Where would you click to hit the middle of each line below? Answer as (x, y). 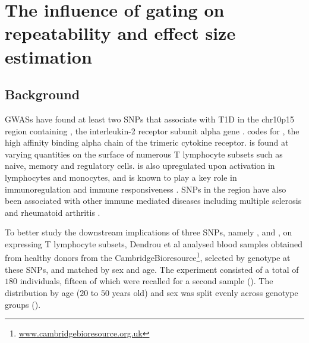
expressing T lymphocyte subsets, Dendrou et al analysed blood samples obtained (154, 243)
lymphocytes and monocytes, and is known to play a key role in (121, 177)
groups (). (23, 304)
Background (42, 94)
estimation (48, 56)
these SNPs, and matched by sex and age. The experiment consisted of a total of (152, 269)
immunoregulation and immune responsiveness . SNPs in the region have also (146, 189)
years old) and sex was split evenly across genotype (205, 292)
